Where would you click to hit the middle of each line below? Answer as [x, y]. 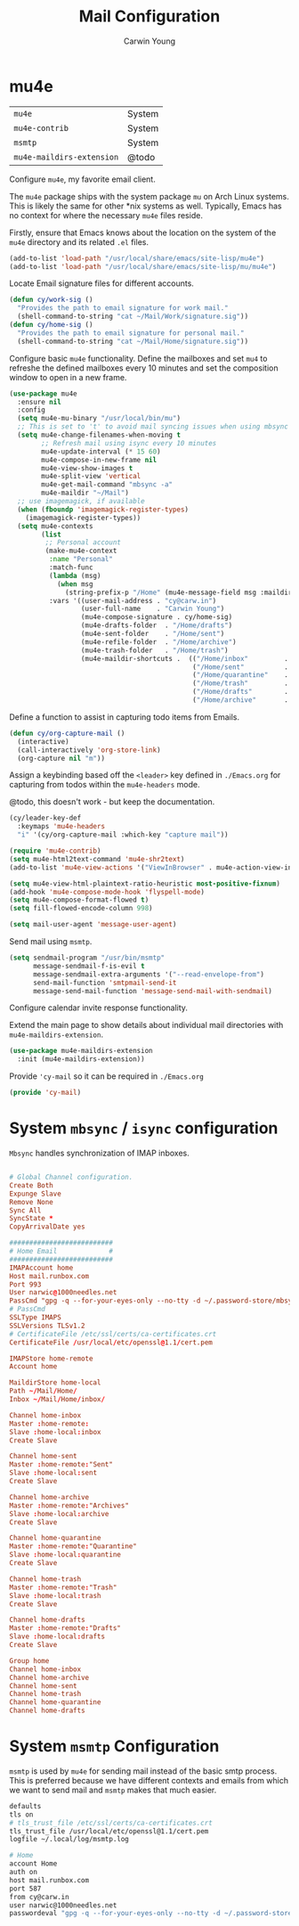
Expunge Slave [36, 1194]
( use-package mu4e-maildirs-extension [81, 1051]
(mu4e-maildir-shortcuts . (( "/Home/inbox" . [185, 658]
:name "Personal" [81, 559]
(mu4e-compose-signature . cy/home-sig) [157, 617]
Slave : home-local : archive [59, 1514]
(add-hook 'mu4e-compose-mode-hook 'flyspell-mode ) [107, 892]
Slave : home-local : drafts [57, 1636]
